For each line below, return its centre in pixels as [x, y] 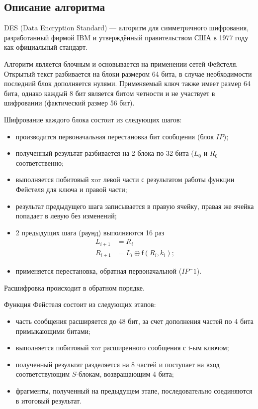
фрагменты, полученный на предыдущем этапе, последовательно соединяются [134, 391]
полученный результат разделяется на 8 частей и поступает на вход [118, 364]
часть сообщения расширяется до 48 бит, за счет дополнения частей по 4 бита [135, 321]
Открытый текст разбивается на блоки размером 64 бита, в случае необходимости [128, 73]
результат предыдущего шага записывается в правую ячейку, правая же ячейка [135, 206]
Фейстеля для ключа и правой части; [71, 189]
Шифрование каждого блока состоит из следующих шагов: [93, 119]
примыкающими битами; [53, 331]
